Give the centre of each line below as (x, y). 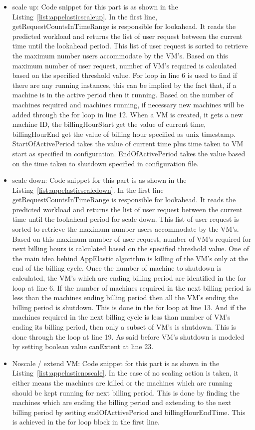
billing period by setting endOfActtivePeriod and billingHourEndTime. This (129, 412)
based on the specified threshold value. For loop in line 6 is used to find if (125, 75)
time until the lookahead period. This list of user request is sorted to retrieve (130, 46)
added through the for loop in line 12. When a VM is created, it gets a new (127, 114)
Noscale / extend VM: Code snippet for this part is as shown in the (116, 363)
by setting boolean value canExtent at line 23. (83, 346)
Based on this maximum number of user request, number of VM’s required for (132, 238)
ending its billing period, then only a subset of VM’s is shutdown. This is (124, 327)
